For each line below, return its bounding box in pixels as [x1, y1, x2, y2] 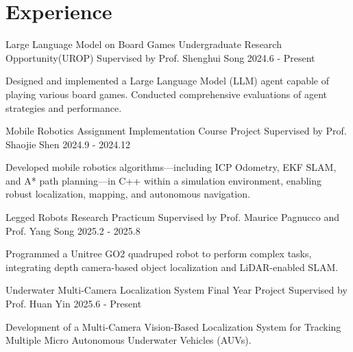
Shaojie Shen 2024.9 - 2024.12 [5, 137, 131, 151]
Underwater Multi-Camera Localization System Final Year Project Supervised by [5, 283, 348, 297]
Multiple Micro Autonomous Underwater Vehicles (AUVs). [5, 333, 252, 347]
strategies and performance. [5, 100, 122, 115]
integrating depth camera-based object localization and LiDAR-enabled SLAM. [5, 259, 339, 274]
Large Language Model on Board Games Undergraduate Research [5, 37, 282, 51]
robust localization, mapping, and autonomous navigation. [5, 187, 250, 201]
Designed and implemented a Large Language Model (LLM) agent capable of [5, 73, 330, 88]
